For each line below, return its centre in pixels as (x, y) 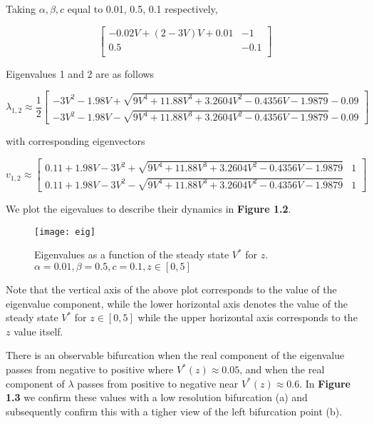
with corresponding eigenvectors (76, 141)
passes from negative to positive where (90, 369)
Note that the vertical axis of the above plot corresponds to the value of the (171, 289)
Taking (21, 9)
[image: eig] (65, 232)
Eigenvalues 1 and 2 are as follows (80, 73)
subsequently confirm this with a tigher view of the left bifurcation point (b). (174, 411)
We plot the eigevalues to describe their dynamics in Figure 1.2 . (149, 209)
